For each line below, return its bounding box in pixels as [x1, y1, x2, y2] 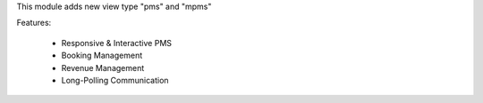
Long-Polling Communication [61, 75, 169, 85]
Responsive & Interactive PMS [61, 37, 173, 48]
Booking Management [61, 50, 143, 61]
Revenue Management [61, 62, 145, 73]
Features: [16, 18, 52, 28]
